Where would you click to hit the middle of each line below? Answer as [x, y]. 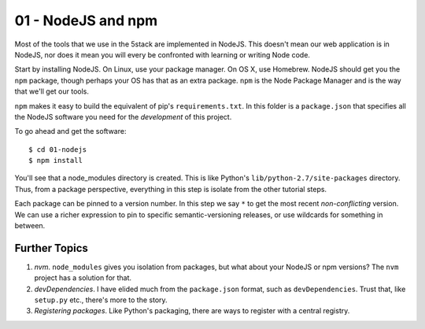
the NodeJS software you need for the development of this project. [123, 116]
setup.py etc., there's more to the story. [101, 300]
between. [30, 226]
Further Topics [51, 248]
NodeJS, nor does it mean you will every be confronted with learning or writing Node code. [163, 54]
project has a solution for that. [83, 278]
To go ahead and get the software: [70, 131]
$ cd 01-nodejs [58, 149]
